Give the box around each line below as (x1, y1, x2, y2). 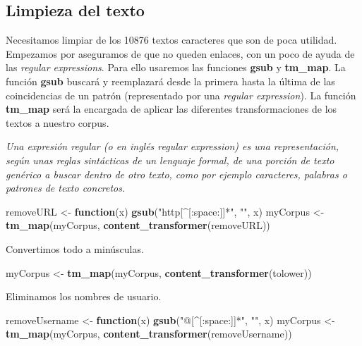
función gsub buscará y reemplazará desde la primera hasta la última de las (6, 73, 335, 88)
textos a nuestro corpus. (6, 115, 109, 130)
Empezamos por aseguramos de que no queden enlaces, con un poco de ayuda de (6, 46, 355, 61)
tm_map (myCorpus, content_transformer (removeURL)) (6, 218, 270, 233)
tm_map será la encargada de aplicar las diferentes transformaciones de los (6, 101, 337, 116)
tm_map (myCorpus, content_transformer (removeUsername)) (6, 326, 292, 341)
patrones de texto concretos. (6, 180, 126, 195)
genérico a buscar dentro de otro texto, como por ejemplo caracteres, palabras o (6, 166, 347, 181)
